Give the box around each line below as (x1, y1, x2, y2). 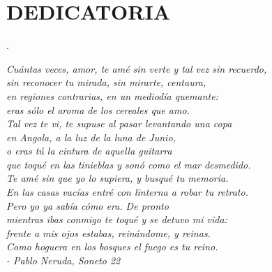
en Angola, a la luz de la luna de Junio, (6, 129, 176, 144)
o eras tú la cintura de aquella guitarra (6, 143, 172, 158)
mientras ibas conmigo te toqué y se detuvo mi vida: (6, 212, 227, 227)
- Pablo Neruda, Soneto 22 (6, 253, 121, 268)
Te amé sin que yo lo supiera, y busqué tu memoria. (6, 171, 229, 185)
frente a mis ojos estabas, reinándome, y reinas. (6, 225, 211, 240)
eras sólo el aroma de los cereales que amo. (6, 102, 190, 117)
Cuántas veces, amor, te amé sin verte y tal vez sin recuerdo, (6, 61, 267, 76)
